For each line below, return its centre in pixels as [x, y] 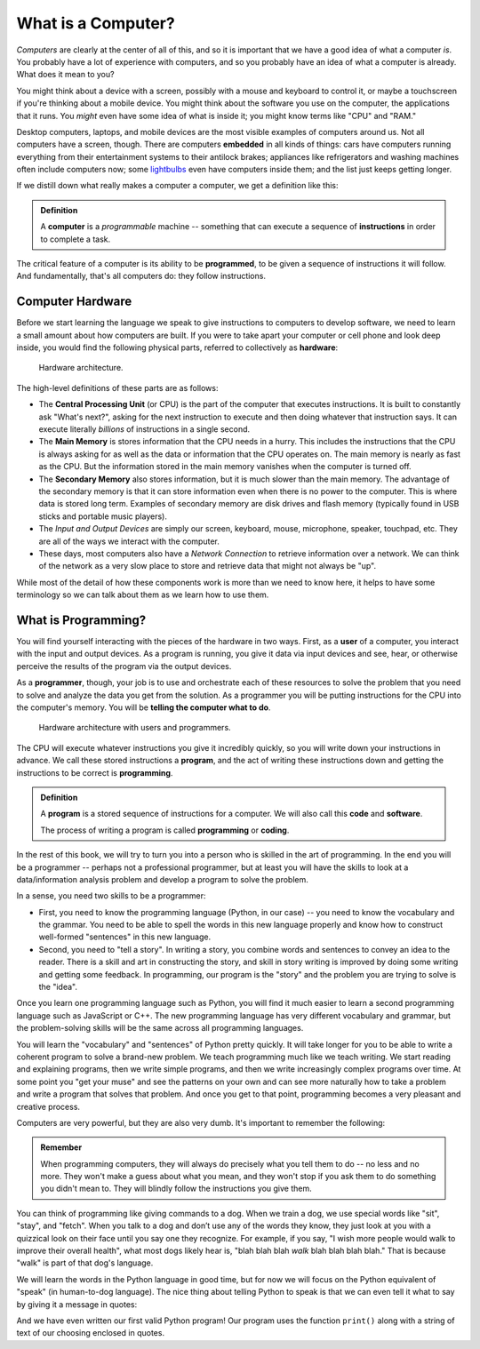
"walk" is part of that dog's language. [85, 1263]
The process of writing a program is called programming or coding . [165, 830]
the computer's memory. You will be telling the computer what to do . [144, 707]
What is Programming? [81, 620]
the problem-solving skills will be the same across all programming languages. [160, 1028]
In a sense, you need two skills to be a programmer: [111, 896]
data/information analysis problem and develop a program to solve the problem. [162, 879]
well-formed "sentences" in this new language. [125, 937]
